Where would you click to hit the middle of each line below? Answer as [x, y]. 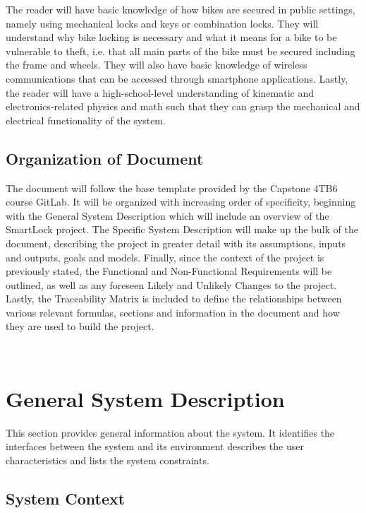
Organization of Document [105, 158]
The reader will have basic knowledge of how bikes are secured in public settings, [181, 9]
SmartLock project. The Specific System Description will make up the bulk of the [182, 229]
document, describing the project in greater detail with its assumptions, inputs [176, 243]
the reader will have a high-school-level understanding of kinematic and [160, 92]
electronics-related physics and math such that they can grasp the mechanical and [183, 106]
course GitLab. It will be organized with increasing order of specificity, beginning [181, 202]
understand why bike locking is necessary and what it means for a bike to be [171, 37]
